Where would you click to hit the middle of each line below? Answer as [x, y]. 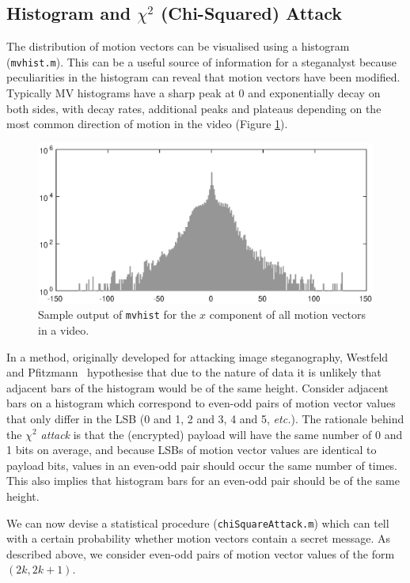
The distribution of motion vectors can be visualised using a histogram [178, 46]
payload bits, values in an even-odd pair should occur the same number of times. [202, 465]
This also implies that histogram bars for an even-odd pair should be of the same [203, 481]
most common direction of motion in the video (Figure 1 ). [147, 124]
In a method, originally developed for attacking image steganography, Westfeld [197, 356]
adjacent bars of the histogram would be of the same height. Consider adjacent [198, 387]
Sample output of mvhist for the [117, 314]
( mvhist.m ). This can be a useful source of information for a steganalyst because [202, 61]
